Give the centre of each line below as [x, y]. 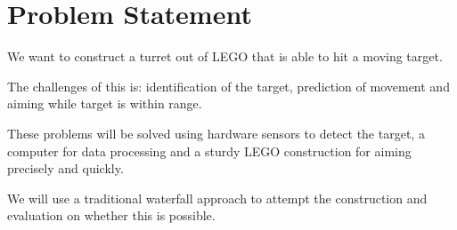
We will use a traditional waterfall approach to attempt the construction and [217, 198]
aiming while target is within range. [105, 103]
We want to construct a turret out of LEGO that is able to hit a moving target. [225, 56]
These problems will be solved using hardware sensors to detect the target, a [216, 133]
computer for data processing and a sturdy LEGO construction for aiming [209, 151]
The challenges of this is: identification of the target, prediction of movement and [228, 86]
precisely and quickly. [65, 168]
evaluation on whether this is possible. [111, 215]
